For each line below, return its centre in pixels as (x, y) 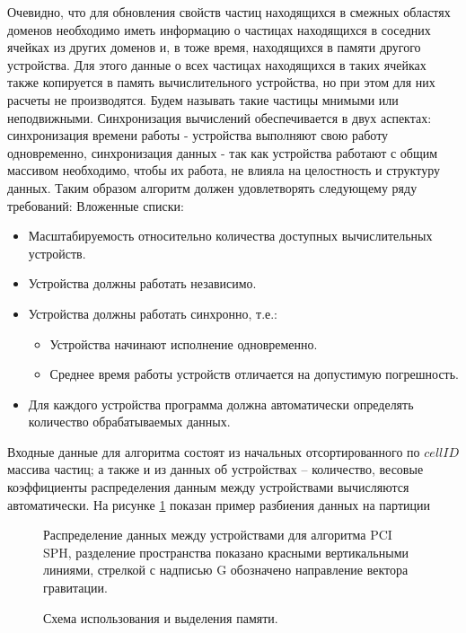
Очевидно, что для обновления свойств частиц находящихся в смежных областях (229, 12)
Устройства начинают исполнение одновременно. (184, 343)
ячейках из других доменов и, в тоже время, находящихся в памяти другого (214, 47)
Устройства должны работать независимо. (142, 283)
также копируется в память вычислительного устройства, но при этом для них (221, 82)
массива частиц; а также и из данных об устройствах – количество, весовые (215, 469)
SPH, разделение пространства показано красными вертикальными (226, 552)
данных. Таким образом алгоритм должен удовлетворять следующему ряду (212, 187)
